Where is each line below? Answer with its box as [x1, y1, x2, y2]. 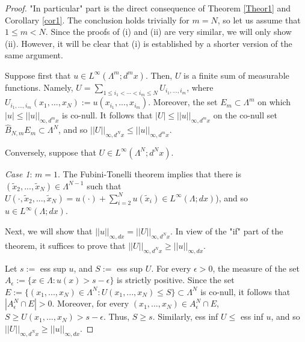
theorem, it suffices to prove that [5, 239, 126, 251]
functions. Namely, [5, 81, 73, 93]
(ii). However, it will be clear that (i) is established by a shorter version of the [5, 37, 292, 49]
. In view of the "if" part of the [170, 224, 283, 237]
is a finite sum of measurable [183, 69, 289, 81]
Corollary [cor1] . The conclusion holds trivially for [5, 13, 189, 26]
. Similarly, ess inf [152, 310, 218, 323]
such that [87, 179, 122, 192]
